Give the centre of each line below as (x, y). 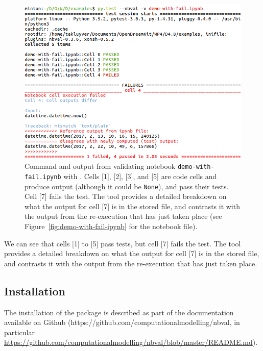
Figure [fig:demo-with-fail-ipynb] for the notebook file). (111, 226)
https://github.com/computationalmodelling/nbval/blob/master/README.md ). (131, 342)
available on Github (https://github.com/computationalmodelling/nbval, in (122, 322)
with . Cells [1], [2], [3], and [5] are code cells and (140, 176)
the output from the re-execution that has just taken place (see (123, 216)
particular (19, 332)
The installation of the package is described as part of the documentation (119, 312)
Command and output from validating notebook (100, 166)
